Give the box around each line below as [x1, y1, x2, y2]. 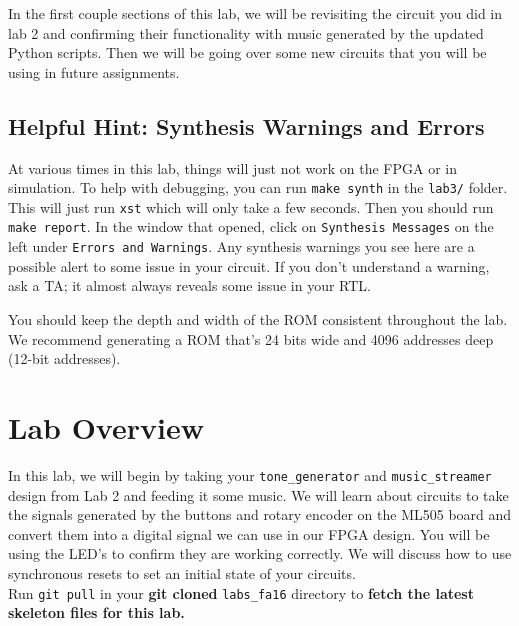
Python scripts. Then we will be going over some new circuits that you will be [8, 42, 487, 63]
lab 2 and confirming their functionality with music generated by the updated [8, 22, 484, 43]
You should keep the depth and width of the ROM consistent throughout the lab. [8, 308, 508, 329]
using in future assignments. [8, 61, 180, 82]
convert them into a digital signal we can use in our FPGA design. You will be [8, 523, 490, 544]
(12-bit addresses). [8, 348, 121, 369]
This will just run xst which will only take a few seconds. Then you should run [8, 196, 494, 217]
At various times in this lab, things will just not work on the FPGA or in [8, 157, 458, 178]
